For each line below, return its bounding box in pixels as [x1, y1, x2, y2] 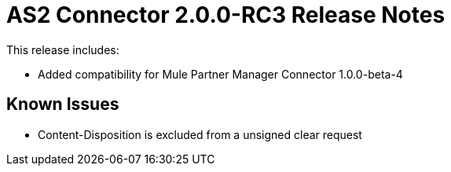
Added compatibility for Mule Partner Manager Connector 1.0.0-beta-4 [38, 67, 403, 81]
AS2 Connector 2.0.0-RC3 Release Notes [6, 2, 445, 28]
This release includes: [6, 42, 119, 57]
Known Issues [6, 94, 119, 115]
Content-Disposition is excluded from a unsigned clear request [38, 127, 362, 141]
